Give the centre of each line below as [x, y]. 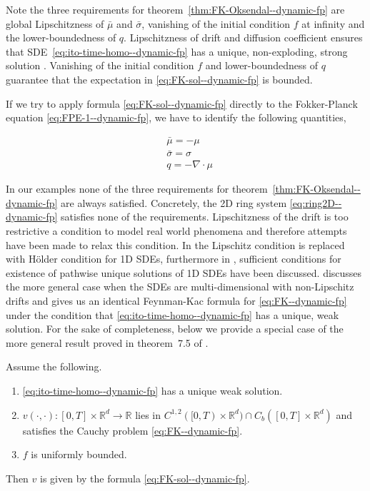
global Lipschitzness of [55, 23]
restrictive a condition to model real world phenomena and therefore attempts [176, 231]
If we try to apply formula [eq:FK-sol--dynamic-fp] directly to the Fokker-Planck [182, 103]
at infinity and [333, 23]
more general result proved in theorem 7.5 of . [107, 342]
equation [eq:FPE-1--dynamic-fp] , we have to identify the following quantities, [176, 117]
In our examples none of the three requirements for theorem [137, 189]
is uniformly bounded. [79, 454]
